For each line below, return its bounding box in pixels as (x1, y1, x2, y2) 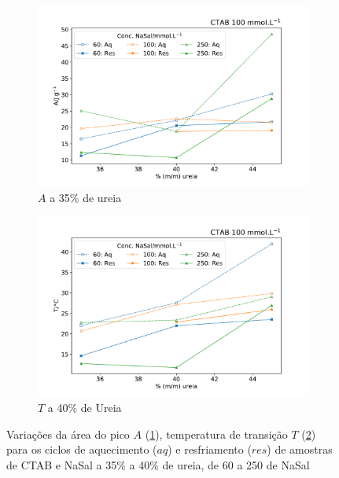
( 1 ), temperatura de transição (145, 425, 288, 442)
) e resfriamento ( (168, 441, 252, 458)
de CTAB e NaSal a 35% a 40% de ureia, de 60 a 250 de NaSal (6, 456, 310, 472)
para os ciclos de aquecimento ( (6, 441, 157, 458)
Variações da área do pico (6, 425, 130, 442)
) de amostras (267, 441, 333, 458)
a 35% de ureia (50, 189, 122, 205)
